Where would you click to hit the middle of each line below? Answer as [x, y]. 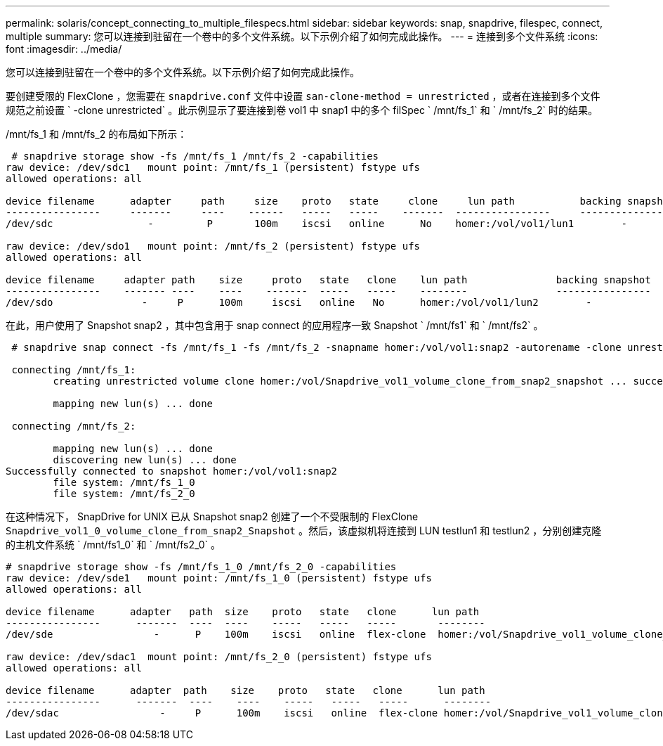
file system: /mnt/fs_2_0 [124, 494]
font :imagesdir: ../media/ [64, 49]
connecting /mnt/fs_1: [74, 370]
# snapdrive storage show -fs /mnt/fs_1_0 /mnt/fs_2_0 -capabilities [201, 567]
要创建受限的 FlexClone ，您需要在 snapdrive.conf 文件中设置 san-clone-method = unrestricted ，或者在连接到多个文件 [303, 96]
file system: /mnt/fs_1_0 [124, 482]
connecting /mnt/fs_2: [74, 426]
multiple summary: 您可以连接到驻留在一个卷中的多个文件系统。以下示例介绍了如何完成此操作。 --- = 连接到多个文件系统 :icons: [302, 36]
